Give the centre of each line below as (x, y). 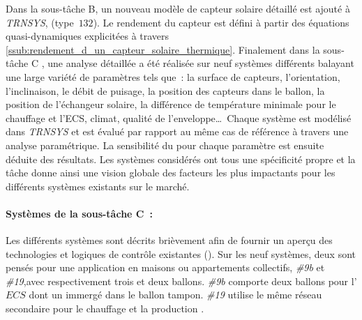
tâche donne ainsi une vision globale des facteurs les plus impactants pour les (171, 173)
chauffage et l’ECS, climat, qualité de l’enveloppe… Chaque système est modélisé (179, 117)
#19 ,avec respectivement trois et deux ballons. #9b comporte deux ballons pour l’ (181, 281)
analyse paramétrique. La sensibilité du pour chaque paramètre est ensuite (165, 145)
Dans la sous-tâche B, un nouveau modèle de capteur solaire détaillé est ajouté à (178, 8)
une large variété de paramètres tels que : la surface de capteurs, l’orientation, (173, 76)
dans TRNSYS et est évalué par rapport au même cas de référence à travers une (177, 131)
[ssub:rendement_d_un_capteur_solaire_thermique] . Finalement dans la (163, 49)
